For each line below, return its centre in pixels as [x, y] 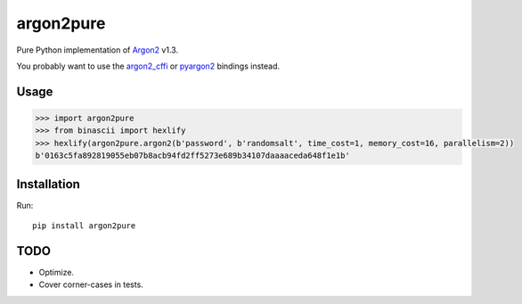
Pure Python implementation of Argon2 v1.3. [97, 50]
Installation [48, 184]
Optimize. [57, 272]
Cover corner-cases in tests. [91, 284]
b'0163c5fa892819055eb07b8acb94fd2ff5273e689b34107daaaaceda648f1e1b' [193, 156]
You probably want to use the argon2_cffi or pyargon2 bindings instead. [148, 66]
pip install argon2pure [84, 226]
